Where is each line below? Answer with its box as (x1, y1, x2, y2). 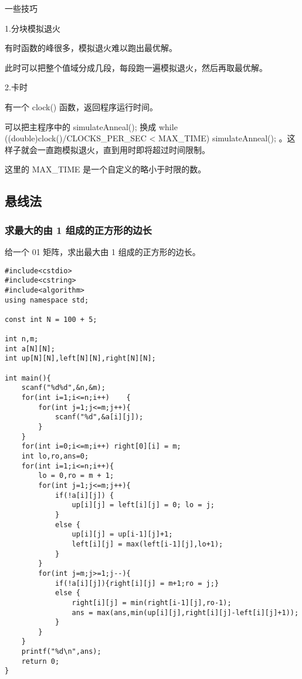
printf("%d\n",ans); (21, 647, 101, 656)
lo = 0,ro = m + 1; (38, 471, 114, 480)
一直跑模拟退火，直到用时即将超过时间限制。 (37, 143, 210, 155)
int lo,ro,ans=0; (21, 452, 89, 460)
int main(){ (5, 374, 51, 382)
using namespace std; (5, 296, 89, 304)
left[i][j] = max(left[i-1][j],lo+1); (72, 539, 223, 548)
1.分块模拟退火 (5, 22, 60, 34)
